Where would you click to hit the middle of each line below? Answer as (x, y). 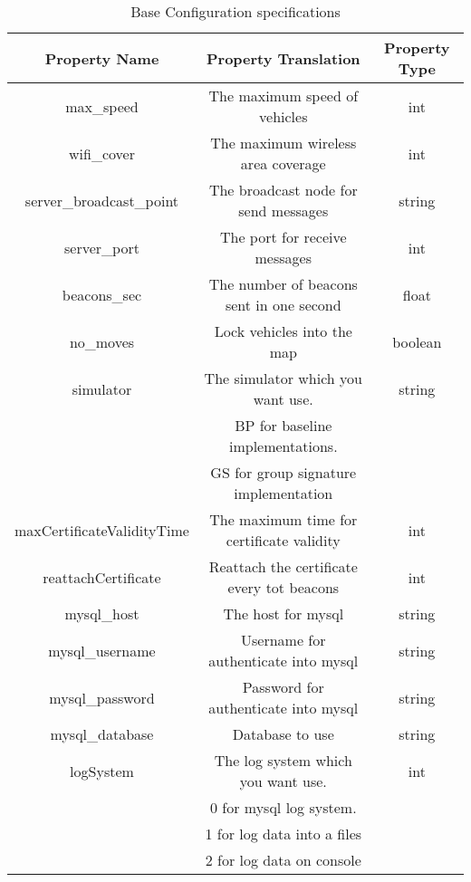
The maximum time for (284, 519)
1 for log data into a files (284, 834)
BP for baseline (284, 425)
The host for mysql (284, 614)
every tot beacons (284, 587)
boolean (417, 341)
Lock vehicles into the (283, 331)
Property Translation (283, 58)
